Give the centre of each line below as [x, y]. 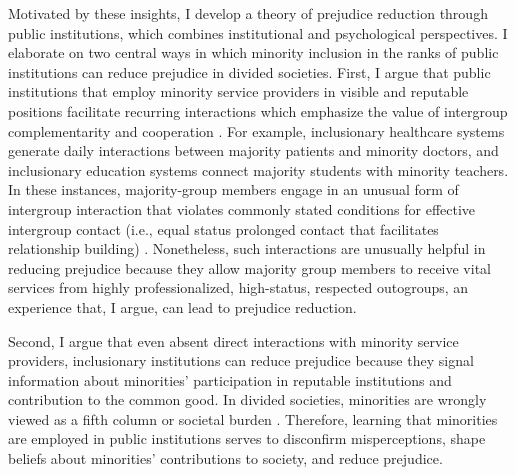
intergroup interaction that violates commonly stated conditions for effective [242, 208]
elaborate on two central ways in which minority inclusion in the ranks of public [253, 52]
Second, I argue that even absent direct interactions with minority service [233, 340]
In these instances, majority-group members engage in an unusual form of [233, 189]
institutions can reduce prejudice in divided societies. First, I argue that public [249, 71]
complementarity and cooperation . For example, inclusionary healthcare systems [256, 130]
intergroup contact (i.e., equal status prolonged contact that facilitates [223, 228]
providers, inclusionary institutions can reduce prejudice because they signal [241, 360]
